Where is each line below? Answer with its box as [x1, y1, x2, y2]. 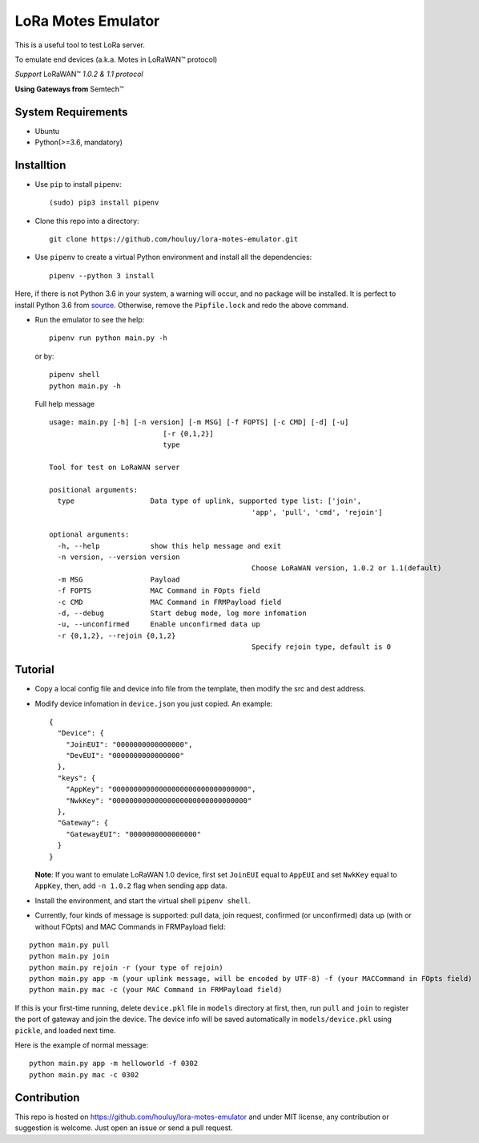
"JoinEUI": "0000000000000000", [65, 740, 193, 749]
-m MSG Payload [57, 574, 180, 584]
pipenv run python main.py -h [49, 334, 168, 342]
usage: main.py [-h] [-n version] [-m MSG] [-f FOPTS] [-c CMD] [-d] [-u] [49, 418, 349, 427]
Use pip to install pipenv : [34, 179, 122, 188]
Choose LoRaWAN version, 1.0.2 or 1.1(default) [251, 564, 442, 573]
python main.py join [29, 951, 110, 961]
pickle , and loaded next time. [14, 1025, 116, 1035]
